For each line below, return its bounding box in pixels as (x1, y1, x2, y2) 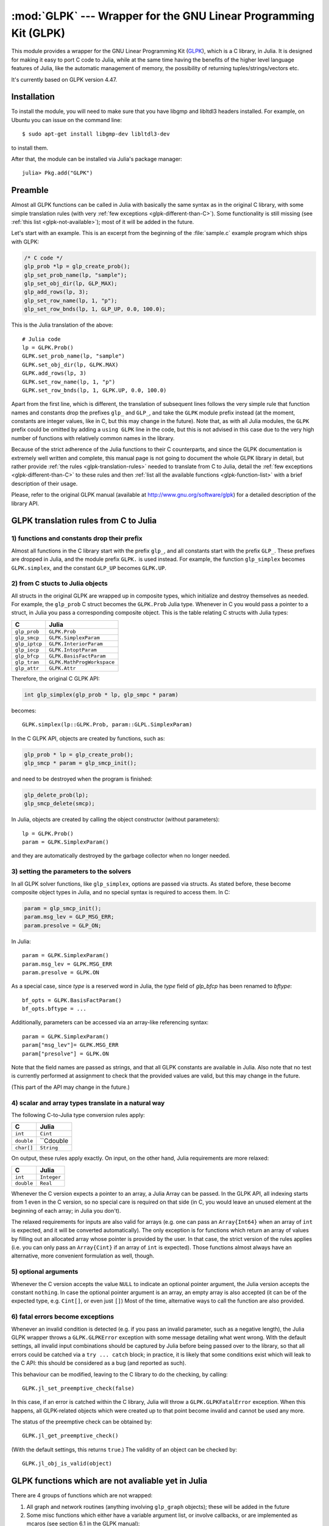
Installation (11, 92, 55, 102)
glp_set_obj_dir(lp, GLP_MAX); (24, 280, 118, 287)
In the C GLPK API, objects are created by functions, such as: (11, 734, 165, 742)
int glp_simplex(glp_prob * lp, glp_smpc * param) (24, 691, 179, 698)
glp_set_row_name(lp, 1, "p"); (24, 297, 118, 304)
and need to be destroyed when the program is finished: (11, 775, 152, 783)
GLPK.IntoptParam (49, 646, 97, 653)
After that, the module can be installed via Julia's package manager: (11, 155, 182, 162)
